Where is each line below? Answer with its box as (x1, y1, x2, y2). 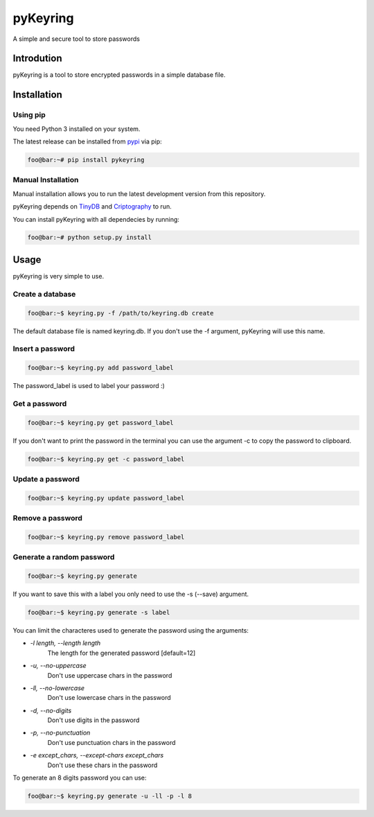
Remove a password (12, 513, 83, 523)
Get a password (12, 398, 67, 408)
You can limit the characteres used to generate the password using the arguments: (12, 626, 249, 634)
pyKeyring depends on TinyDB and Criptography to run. (12, 202, 172, 211)
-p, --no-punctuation (30, 728, 91, 737)
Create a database (12, 289, 76, 299)
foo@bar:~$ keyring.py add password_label (27, 364, 174, 372)
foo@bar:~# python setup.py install (27, 234, 152, 242)
